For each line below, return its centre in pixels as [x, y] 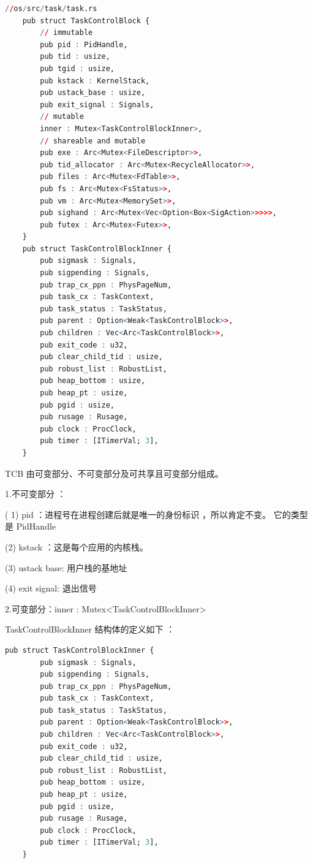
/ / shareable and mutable [93, 141]
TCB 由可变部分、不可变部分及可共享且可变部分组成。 [114, 473]
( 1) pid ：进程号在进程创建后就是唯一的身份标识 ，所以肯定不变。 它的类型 [156, 514]
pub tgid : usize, [77, 68]
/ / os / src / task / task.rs [51, 9]
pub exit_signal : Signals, [97, 105]
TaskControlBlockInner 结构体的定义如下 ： [90, 629]
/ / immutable [66, 33]
